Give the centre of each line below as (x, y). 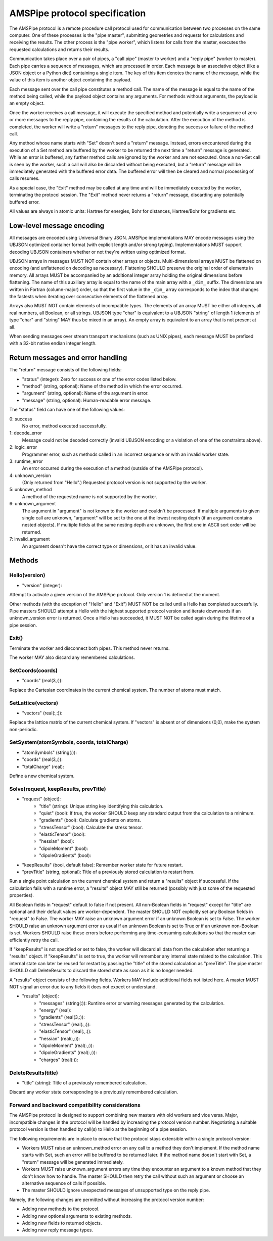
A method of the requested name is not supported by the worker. (90, 496)
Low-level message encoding (57, 226)
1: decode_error (26, 433)
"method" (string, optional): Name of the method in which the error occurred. (102, 386)
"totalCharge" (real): (43, 767)
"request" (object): (41, 799)
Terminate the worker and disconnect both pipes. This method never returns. (89, 648)
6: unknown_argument (33, 504)
